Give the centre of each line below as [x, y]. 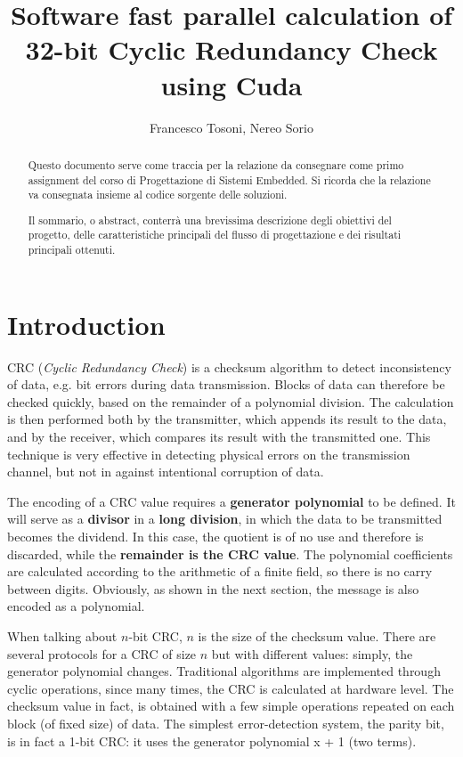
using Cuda [231, 84]
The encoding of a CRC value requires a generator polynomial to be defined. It [231, 501]
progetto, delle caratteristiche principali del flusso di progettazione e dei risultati [215, 235]
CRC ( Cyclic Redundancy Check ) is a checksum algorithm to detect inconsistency [229, 366]
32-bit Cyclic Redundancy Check [231, 49]
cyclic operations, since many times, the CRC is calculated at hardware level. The [231, 688]
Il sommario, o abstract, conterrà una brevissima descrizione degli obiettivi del [210, 220]
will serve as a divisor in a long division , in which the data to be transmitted [225, 519]
